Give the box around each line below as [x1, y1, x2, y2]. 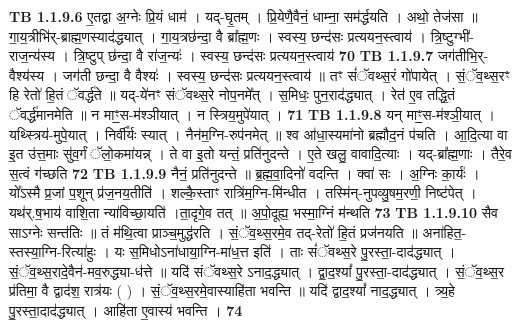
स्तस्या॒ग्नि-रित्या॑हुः [9, 241, 96, 262]
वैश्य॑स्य [9, 64, 45, 85]
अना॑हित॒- [422, 221, 467, 242]
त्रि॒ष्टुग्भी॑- [430, 25, 475, 46]
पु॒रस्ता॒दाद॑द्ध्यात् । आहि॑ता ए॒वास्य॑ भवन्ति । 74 [9, 299, 243, 320]
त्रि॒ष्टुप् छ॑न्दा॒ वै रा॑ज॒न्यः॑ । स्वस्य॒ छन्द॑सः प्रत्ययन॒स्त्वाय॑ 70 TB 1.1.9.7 [73, 45, 434, 66]
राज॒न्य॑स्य [9, 45, 55, 66]
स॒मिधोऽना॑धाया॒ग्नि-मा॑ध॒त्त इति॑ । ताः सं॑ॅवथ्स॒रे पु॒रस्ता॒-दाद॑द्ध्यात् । [129, 241, 456, 262]
